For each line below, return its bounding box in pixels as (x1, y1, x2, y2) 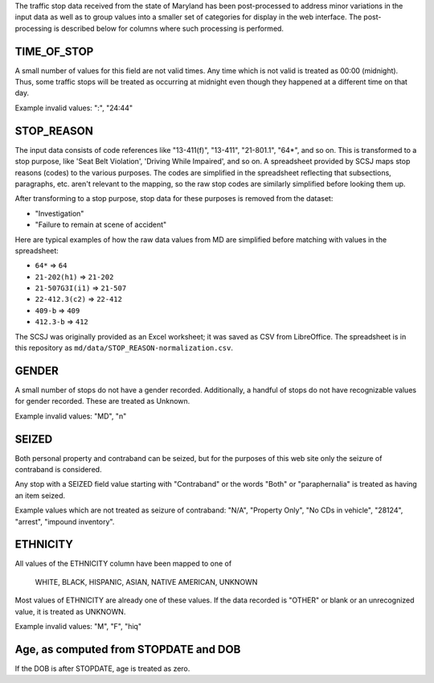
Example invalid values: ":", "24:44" (14, 103, 133, 113)
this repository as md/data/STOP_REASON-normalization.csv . (14, 343, 233, 353)
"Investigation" (35, 208, 84, 218)
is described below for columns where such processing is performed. (53, 23, 285, 33)
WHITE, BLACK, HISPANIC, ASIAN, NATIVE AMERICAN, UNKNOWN (35, 577, 258, 586)
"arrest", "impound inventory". (14, 516, 115, 526)
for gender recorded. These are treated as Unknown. (14, 397, 190, 406)
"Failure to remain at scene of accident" (35, 220, 167, 229)
